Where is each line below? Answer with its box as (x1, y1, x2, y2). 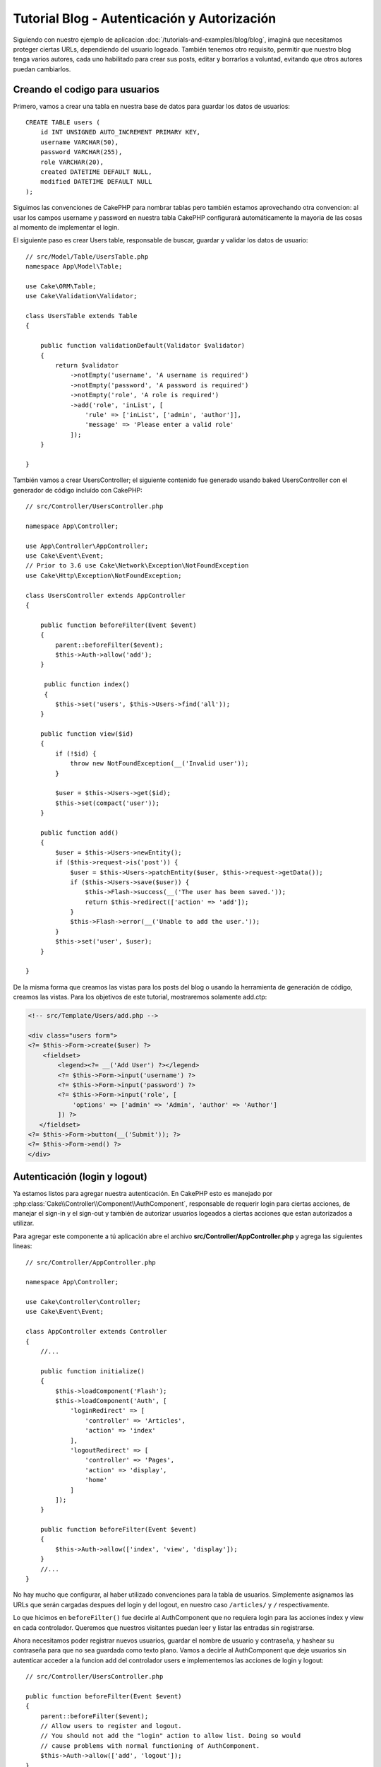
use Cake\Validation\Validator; (25, 292, 138, 300)
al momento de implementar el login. (13, 223, 119, 231)
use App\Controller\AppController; (25, 541, 149, 550)
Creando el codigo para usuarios (13, 83, 160, 95)
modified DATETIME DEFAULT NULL (40, 177, 152, 186)
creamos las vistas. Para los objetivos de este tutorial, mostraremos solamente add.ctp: (13, 993, 267, 1002)
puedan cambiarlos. (13, 64, 71, 74)
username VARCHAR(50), (40, 138, 119, 146)
